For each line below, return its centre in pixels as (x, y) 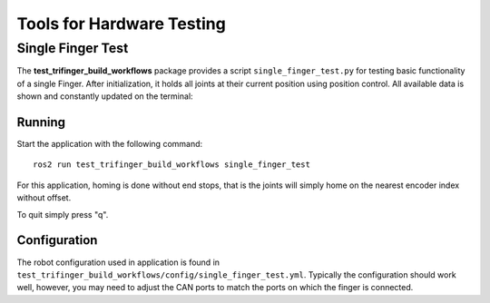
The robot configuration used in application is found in (118, 262)
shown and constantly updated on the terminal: (105, 96)
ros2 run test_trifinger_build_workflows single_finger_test (171, 165)
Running (41, 122)
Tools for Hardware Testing (121, 24)
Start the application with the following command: (110, 144)
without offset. (44, 198)
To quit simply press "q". (63, 214)
